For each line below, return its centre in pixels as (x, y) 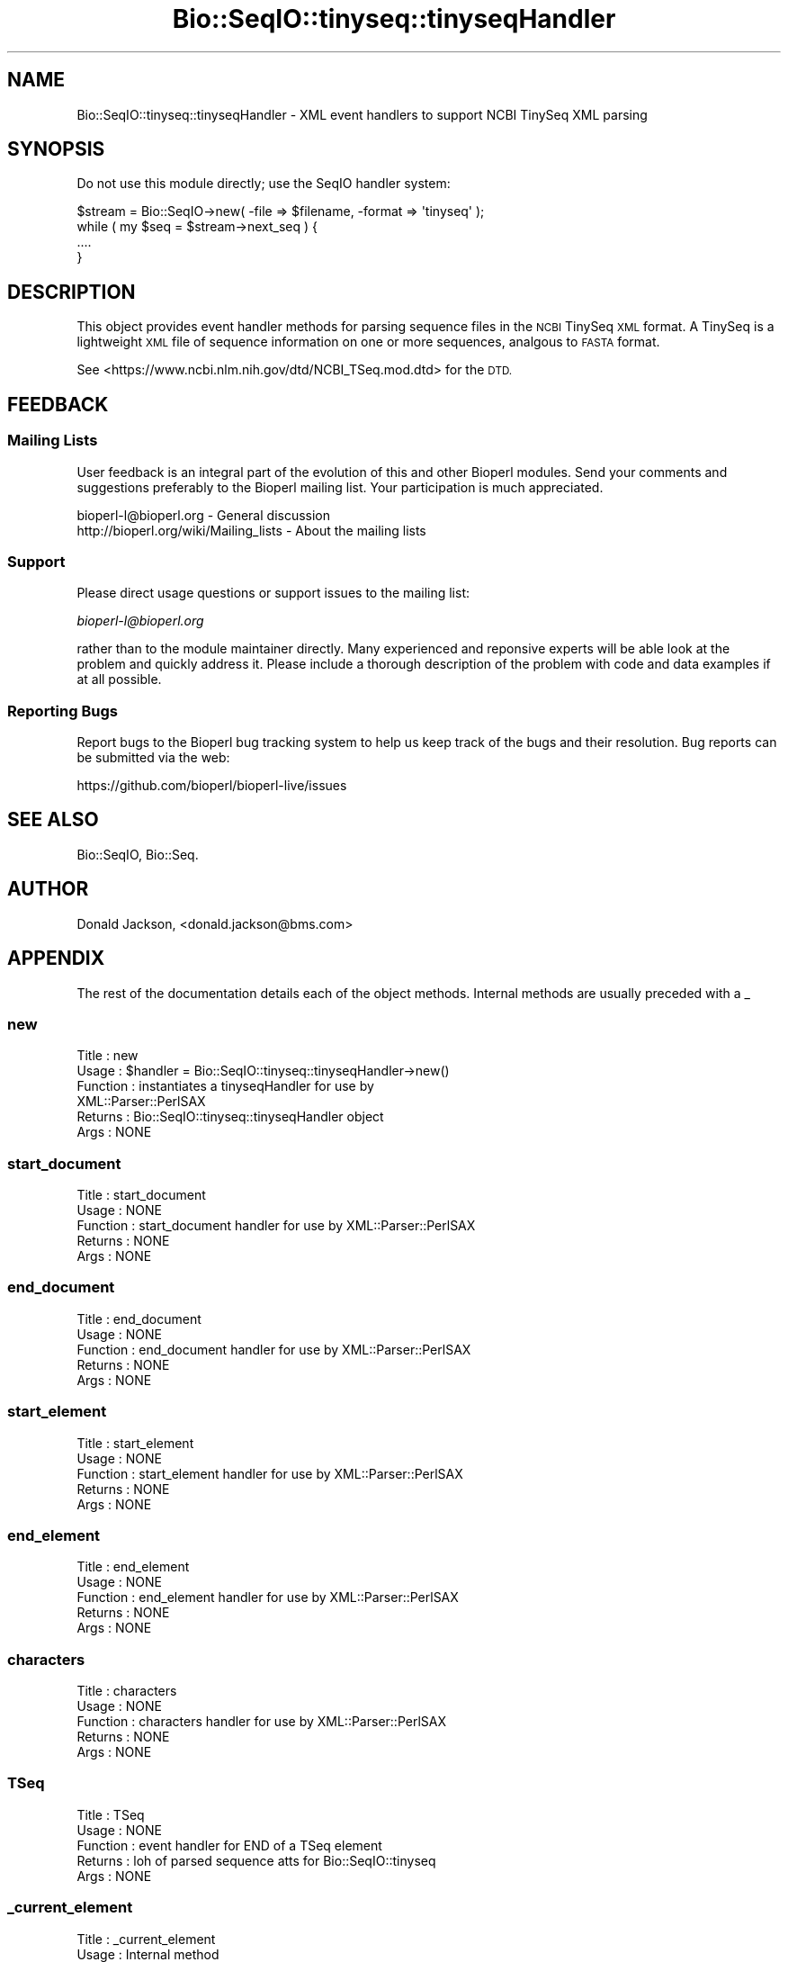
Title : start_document (141, 1195)
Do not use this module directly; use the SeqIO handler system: (264, 184)
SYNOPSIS (56, 149)
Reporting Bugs (63, 711)
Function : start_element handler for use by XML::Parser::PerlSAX (270, 1473)
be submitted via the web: (153, 757)
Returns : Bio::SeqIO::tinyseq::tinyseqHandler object (230, 1117)
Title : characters (127, 1691)
